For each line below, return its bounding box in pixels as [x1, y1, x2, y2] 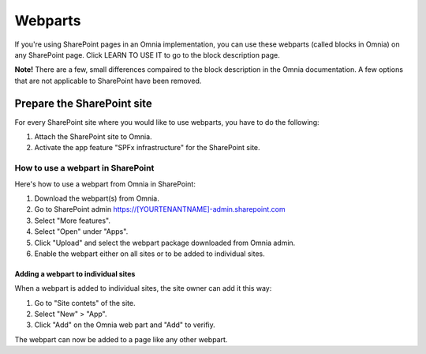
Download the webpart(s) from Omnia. [34, 194, 159, 203]
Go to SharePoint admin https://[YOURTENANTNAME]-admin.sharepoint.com [34, 205, 286, 214]
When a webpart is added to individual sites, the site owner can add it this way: [14, 284, 272, 293]
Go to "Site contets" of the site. [34, 298, 136, 307]
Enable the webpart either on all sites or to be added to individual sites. [34, 249, 265, 258]
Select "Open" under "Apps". [34, 227, 129, 236]
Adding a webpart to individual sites [14, 269, 136, 278]
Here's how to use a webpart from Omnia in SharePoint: [14, 179, 196, 189]
